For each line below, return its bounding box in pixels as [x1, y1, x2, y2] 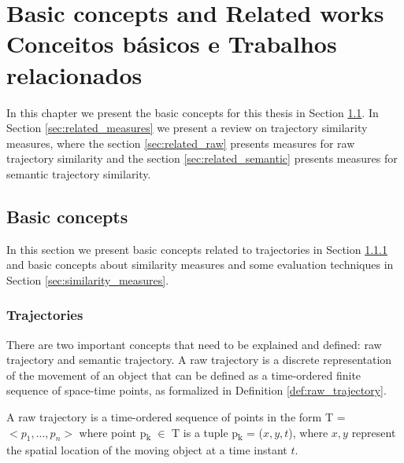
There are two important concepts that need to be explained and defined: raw [6, 336, 382, 352]
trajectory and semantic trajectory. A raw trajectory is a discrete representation [6, 351, 392, 368]
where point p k [79, 424, 151, 443]
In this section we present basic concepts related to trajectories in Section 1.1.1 [6, 241, 387, 257]
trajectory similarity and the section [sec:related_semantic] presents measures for [6, 150, 398, 167]
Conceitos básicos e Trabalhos [6, 28, 337, 60]
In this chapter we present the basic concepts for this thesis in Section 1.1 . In [6, 104, 379, 120]
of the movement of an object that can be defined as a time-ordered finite [6, 366, 361, 383]
